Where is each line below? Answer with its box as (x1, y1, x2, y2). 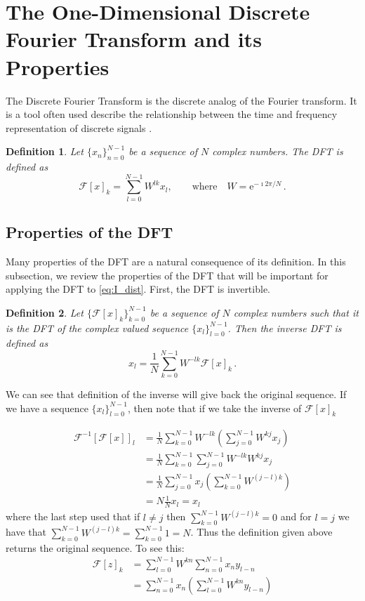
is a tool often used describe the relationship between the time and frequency (6, 107, 338, 121)
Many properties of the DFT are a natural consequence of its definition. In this (6, 254, 346, 268)
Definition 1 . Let (6, 144, 84, 159)
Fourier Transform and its (6, 25, 262, 53)
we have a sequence (6, 400, 88, 415)
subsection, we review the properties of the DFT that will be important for (6, 268, 328, 282)
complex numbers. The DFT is (212, 144, 343, 159)
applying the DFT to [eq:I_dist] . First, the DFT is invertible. (6, 282, 270, 296)
